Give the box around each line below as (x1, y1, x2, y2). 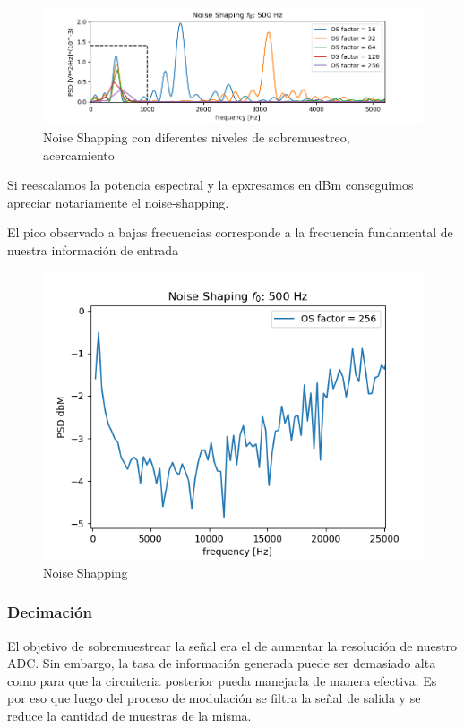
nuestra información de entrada (7, 240, 179, 259)
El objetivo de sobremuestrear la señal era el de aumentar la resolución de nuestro (7, 636, 458, 655)
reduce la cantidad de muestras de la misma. (7, 707, 252, 724)
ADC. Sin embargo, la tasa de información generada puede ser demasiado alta (7, 654, 436, 672)
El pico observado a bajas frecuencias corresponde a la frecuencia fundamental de (7, 223, 453, 242)
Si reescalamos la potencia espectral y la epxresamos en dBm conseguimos (7, 176, 414, 194)
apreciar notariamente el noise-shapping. (7, 193, 229, 211)
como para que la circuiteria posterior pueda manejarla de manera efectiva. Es (7, 671, 437, 689)
